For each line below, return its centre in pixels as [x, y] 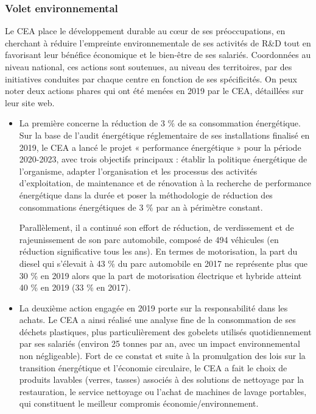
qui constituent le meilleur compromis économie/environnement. [139, 403]
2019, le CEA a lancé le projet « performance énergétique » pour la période [160, 147]
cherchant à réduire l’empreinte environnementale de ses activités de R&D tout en [158, 42]
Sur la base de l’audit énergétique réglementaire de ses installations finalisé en [164, 135]
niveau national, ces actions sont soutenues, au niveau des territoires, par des [149, 67]
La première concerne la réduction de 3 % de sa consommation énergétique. [160, 123]
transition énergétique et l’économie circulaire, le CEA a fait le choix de [153, 367]
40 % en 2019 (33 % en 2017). [75, 287]
